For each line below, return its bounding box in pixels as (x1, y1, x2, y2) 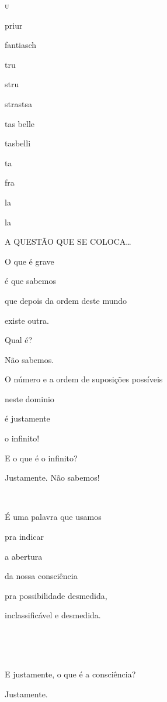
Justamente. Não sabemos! (5, 471, 100, 484)
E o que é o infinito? (5, 451, 78, 464)
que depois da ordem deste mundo (5, 294, 127, 306)
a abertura (5, 550, 43, 562)
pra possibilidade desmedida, (5, 589, 107, 601)
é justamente (5, 412, 50, 424)
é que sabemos (5, 275, 57, 287)
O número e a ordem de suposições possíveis (5, 373, 163, 385)
